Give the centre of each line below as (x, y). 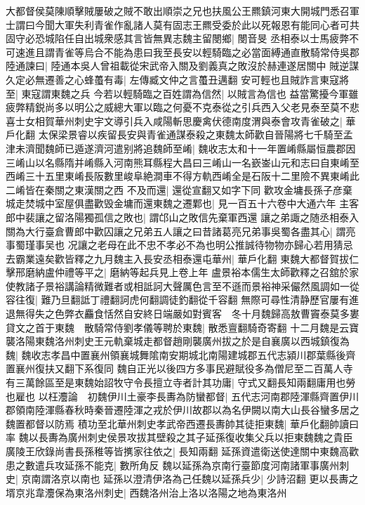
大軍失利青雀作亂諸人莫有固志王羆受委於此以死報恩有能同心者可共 (207, 24)
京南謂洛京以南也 (61, 479)
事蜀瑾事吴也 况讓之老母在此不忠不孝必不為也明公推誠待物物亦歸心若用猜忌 (179, 245)
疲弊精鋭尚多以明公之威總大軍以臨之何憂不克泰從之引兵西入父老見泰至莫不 (178, 107)
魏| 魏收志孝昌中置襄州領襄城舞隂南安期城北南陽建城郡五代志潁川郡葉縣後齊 (181, 354)
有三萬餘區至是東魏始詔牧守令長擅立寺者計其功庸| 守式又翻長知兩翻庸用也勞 (181, 382)
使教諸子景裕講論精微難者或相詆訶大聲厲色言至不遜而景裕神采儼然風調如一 (178, 286)
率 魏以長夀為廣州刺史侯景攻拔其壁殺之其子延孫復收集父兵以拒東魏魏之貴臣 (179, 437)
